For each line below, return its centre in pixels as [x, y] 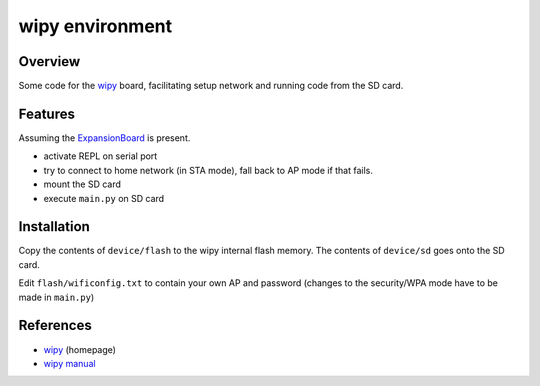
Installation [54, 226]
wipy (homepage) [80, 349]
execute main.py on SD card [104, 198]
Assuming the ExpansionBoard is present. [104, 137]
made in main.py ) [56, 297]
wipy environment [95, 26]
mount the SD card [82, 184]
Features [46, 113]
